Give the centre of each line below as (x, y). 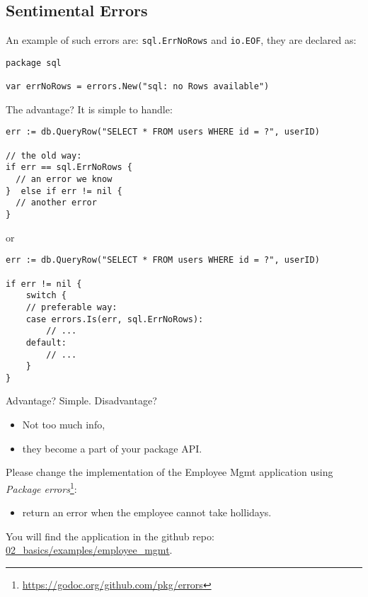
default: (46, 342)
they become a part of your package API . (112, 448)
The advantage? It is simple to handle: (89, 109)
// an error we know (64, 180)
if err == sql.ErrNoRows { (69, 167)
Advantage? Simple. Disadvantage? (81, 400)
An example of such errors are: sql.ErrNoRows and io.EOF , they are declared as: (181, 40)
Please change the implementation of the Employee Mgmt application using (169, 472)
